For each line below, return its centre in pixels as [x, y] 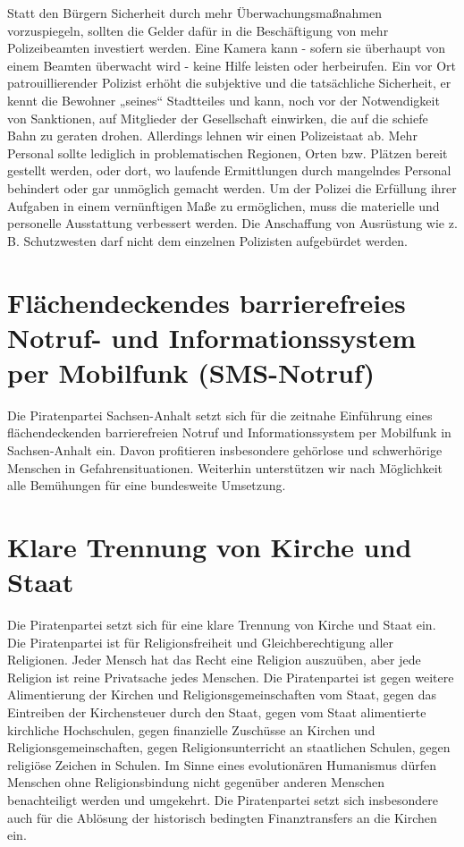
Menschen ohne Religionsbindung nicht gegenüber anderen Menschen [196, 782]
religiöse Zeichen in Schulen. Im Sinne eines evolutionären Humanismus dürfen [222, 764]
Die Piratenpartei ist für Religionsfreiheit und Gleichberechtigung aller [201, 642]
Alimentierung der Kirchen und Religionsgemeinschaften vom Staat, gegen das [222, 695]
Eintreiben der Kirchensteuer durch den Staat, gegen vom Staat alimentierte [217, 712]
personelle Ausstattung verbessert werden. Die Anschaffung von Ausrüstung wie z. [232, 223]
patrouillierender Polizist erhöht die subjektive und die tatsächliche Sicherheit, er [229, 83]
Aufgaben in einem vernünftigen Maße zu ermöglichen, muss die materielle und [224, 205]
